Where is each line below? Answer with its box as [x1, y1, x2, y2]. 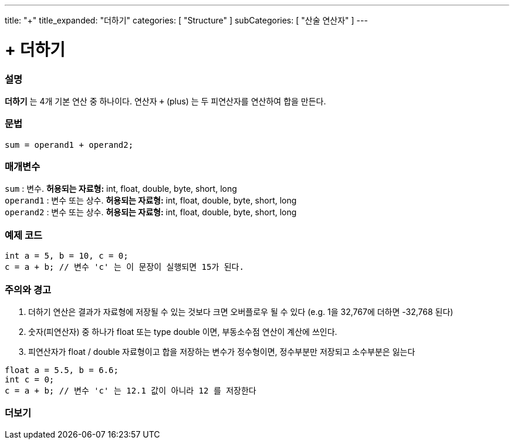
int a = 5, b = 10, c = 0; [5, 251, 128, 261]
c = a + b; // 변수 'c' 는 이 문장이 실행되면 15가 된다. [5, 262, 244, 272]
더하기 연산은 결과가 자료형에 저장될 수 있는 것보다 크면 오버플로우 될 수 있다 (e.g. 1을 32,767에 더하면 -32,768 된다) [28, 306, 454, 317]
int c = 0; [5, 374, 55, 384]
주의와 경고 [5, 283, 52, 296]
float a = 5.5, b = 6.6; [5, 365, 119, 375]
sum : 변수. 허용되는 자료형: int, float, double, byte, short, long [5, 184, 237, 194]
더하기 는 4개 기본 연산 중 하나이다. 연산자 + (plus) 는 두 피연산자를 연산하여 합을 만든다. [5, 96, 326, 106]
